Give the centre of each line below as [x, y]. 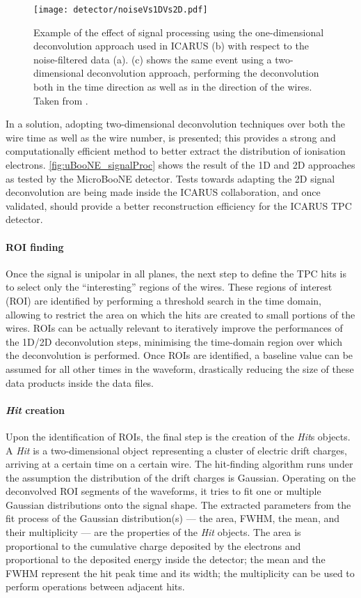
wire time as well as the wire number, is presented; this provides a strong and [171, 137]
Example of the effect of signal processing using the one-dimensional [179, 32]
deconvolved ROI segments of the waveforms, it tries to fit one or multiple [163, 491]
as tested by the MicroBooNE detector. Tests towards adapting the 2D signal [170, 178]
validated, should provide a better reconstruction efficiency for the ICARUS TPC [179, 205]
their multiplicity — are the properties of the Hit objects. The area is [153, 532]
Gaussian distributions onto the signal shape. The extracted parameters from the [178, 504]
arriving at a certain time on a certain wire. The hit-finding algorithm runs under [179, 464]
